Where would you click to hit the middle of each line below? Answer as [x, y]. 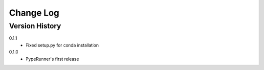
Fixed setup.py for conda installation [62, 45]
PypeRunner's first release [52, 59]
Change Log [34, 13]
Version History [35, 26]
